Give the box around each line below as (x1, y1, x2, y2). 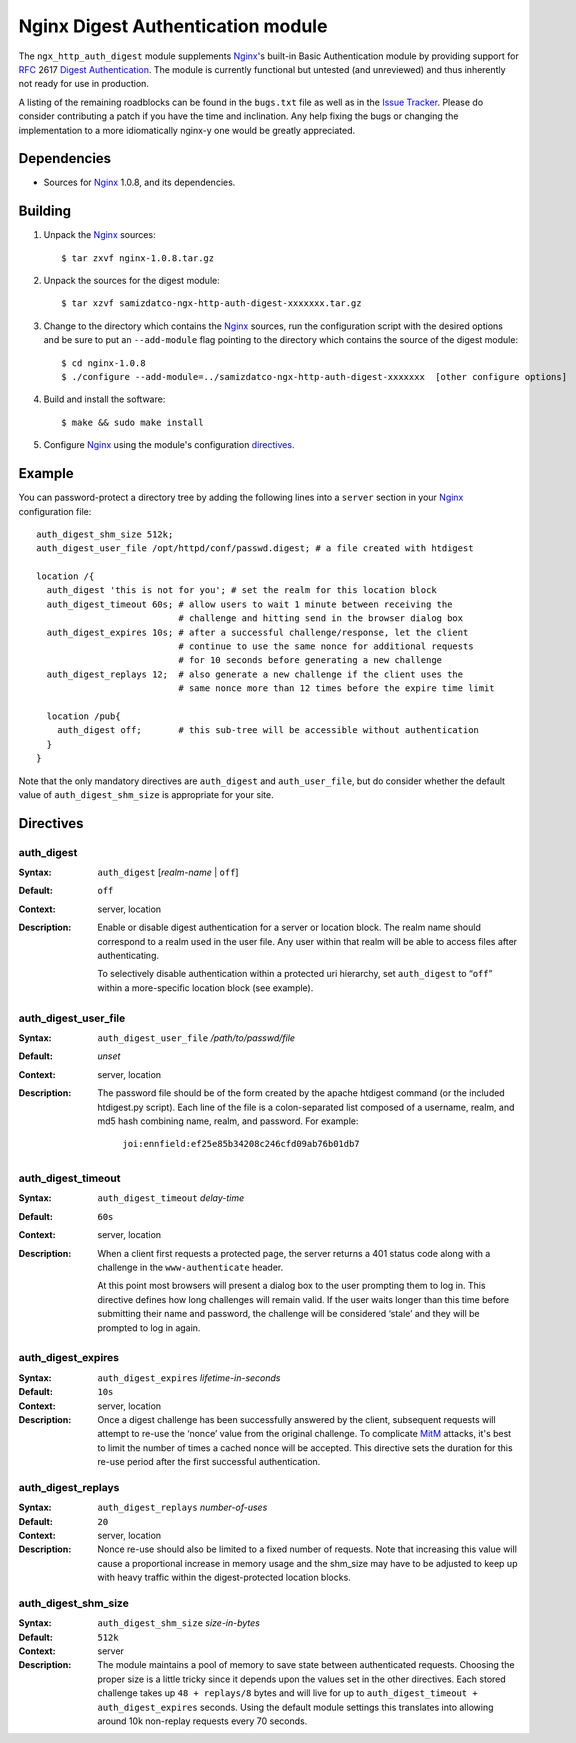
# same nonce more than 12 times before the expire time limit (178, 683, 495, 694)
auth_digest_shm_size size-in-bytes (97, 1617, 260, 1629)
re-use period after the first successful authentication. (97, 1456, 321, 1468)
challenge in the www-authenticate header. (97, 1261, 284, 1274)
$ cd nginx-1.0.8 (61, 357, 146, 369)
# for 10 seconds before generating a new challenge (178, 655, 443, 666)
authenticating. (97, 950, 160, 962)
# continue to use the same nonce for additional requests (178, 641, 474, 652)
